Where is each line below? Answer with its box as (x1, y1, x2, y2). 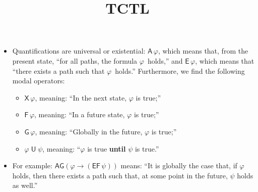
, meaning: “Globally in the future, (35, 126, 143, 136)
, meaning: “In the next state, (35, 92, 127, 103)
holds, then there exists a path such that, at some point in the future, (12, 170, 228, 180)
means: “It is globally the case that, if (120, 160, 237, 171)
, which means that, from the (158, 45, 248, 56)
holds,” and (147, 55, 183, 66)
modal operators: (12, 75, 65, 86)
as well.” (12, 180, 38, 190)
